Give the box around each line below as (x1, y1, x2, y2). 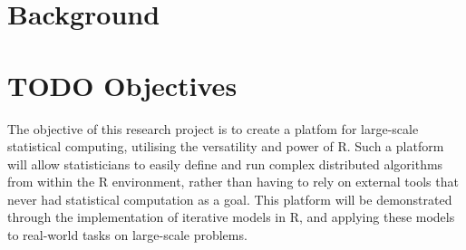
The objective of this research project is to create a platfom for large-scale (7, 119, 419, 138)
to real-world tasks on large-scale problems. (7, 226, 248, 245)
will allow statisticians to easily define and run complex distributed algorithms (7, 154, 443, 173)
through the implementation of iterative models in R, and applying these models (7, 207, 455, 226)
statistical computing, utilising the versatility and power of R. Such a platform (7, 137, 444, 156)
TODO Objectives (7, 66, 238, 103)
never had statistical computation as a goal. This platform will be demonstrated (7, 189, 452, 208)
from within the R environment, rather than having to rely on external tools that (7, 172, 459, 191)
